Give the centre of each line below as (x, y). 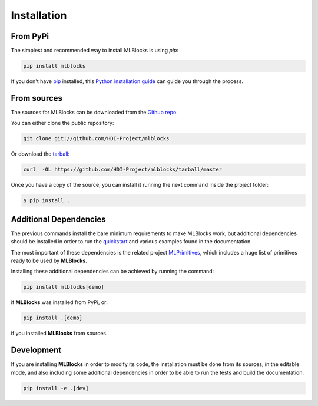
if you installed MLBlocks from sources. (59, 334)
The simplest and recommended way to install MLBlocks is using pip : (95, 51)
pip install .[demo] (53, 318)
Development (36, 350)
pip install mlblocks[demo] (64, 287)
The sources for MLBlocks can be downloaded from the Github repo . (94, 112)
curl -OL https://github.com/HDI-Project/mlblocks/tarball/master (123, 170)
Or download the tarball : (40, 154)
